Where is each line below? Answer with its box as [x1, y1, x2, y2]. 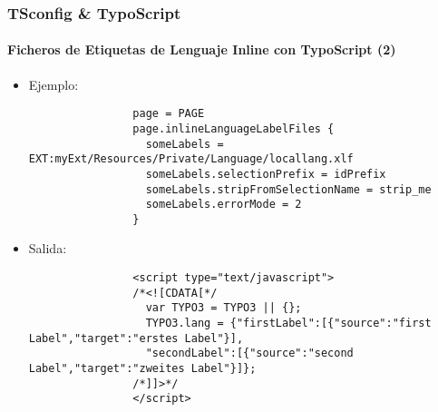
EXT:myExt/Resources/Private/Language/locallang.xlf [28, 152, 354, 166]
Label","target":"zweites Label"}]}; [28, 362, 257, 376]
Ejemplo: [28, 74, 79, 93]
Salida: [28, 239, 67, 258]
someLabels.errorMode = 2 [145, 198, 302, 211]
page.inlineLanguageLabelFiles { [132, 122, 335, 135]
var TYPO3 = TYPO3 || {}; [145, 301, 302, 315]
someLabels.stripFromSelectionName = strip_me [145, 182, 432, 196]
